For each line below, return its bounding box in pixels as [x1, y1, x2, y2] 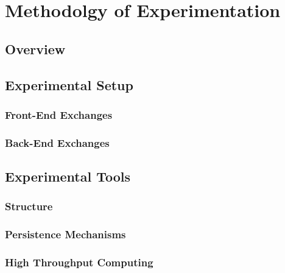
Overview [5, 39, 66, 58]
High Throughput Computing [5, 255, 153, 270]
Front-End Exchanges [5, 107, 113, 122]
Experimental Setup [5, 75, 133, 94]
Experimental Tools [5, 167, 131, 186]
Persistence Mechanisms [5, 227, 126, 242]
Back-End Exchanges [5, 135, 110, 150]
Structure [5, 199, 53, 214]
